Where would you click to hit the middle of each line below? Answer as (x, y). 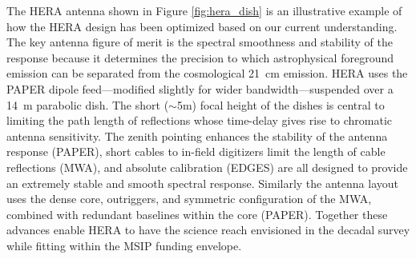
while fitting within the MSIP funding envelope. (124, 245)
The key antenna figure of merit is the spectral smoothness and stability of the (200, 42)
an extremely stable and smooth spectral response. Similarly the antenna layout (202, 183)
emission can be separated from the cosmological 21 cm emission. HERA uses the (207, 73)
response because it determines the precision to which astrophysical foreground (200, 57)
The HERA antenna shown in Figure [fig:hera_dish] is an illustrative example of (204, 10)
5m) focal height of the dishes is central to (281, 104)
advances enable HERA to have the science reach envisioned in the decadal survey (208, 230)
